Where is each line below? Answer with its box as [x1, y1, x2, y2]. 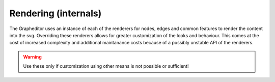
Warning [23, 53, 42, 60]
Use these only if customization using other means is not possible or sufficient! [23, 63, 189, 69]
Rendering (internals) [9, 8, 102, 19]
